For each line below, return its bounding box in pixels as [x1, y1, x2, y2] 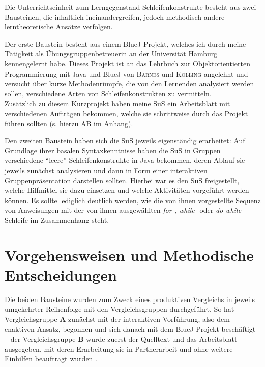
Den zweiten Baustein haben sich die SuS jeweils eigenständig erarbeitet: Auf [5, 135, 245, 146]
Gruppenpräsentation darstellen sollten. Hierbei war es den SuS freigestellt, [5, 175, 240, 185]
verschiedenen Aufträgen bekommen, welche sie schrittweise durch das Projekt [5, 108, 248, 118]
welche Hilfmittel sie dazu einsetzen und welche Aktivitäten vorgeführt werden [5, 185, 249, 195]
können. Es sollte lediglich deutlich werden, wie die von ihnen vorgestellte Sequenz [5, 194, 261, 205]
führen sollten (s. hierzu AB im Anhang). [5, 118, 133, 128]
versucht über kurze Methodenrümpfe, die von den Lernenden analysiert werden [5, 78, 254, 89]
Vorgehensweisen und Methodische [5, 244, 254, 265]
